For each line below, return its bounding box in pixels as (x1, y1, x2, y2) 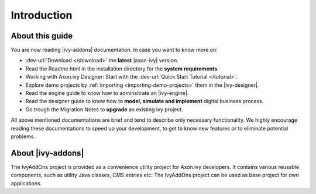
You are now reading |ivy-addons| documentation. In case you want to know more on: (11, 47, 218, 54)
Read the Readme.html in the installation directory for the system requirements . (25, 65, 219, 72)
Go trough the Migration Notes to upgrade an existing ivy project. (25, 105, 184, 113)
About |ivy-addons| (11, 148, 84, 158)
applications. (11, 179, 42, 186)
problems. (11, 133, 35, 140)
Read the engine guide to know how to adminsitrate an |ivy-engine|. (25, 90, 189, 97)
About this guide (11, 31, 73, 41)
